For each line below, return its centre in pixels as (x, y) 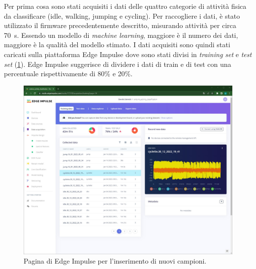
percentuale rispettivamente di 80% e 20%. (68, 74)
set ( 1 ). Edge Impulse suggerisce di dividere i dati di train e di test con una (118, 64)
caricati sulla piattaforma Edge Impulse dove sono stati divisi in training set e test (128, 54)
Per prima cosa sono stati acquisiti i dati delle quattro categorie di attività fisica (125, 6)
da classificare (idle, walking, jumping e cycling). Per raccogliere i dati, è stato (122, 15)
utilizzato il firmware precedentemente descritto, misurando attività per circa (120, 25)
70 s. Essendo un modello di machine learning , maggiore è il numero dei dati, (121, 35)
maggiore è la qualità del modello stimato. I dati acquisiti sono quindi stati (117, 45)
